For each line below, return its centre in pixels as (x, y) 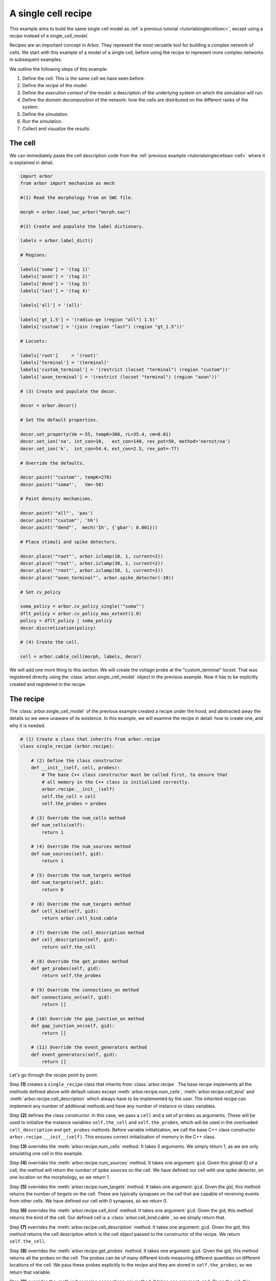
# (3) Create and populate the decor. (69, 391)
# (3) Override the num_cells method (78, 818)
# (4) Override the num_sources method (81, 846)
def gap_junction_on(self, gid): (73, 1026)
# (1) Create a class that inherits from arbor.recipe (90, 739)
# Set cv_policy (41, 592)
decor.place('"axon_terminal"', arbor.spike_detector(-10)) (97, 577)
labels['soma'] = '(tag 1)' (55, 269)
